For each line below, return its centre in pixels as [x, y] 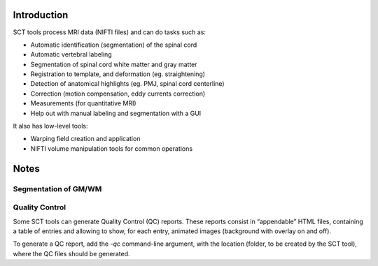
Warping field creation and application [85, 139]
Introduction [41, 15]
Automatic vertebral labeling [71, 54]
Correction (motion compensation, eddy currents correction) [118, 94]
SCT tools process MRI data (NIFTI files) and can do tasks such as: [110, 32]
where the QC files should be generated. [71, 253]
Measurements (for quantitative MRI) [83, 103]
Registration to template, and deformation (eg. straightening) [118, 74]
